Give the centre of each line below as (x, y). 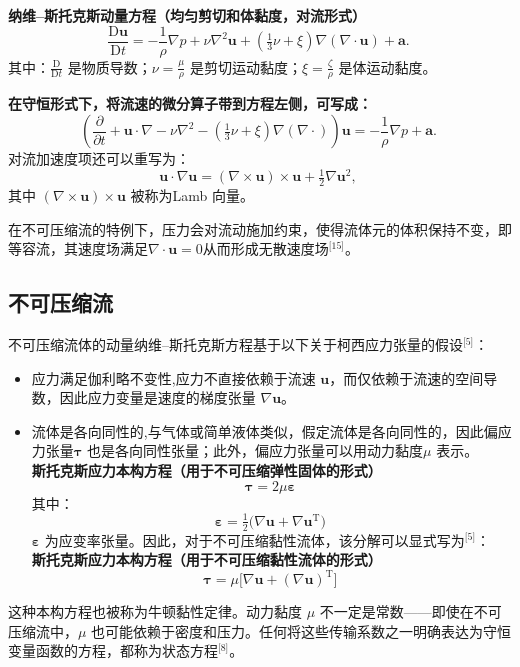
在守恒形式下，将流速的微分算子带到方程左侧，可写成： (190, 103)
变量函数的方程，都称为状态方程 (113, 650)
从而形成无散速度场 (265, 248)
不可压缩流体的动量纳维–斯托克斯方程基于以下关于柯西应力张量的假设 (235, 344)
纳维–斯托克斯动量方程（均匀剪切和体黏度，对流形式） (187, 15)
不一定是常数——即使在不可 (410, 611)
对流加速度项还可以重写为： (99, 158)
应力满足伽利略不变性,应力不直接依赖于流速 (173, 377)
